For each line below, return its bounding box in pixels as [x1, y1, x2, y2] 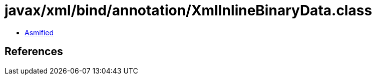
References [5, 45, 63, 58]
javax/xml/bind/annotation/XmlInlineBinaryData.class [5, 2, 372, 19]
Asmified [25, 28, 54, 37]
